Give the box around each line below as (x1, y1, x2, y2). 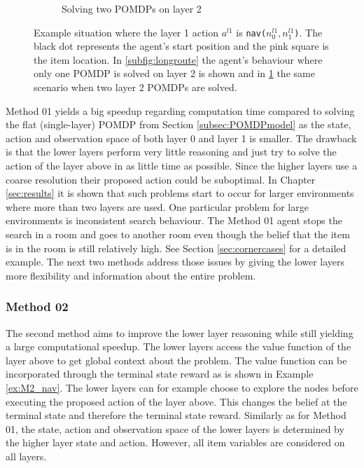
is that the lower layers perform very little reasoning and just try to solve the (6, 144, 337, 159)
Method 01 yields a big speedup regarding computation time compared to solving (6, 103, 355, 118)
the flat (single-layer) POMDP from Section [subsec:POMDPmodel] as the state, (6, 117, 351, 132)
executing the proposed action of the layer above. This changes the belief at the (6, 394, 347, 408)
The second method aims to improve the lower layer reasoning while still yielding (6, 325, 353, 340)
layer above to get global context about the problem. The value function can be (6, 352, 347, 367)
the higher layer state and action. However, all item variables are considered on (6, 435, 345, 450)
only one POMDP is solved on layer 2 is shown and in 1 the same (34, 66, 315, 81)
